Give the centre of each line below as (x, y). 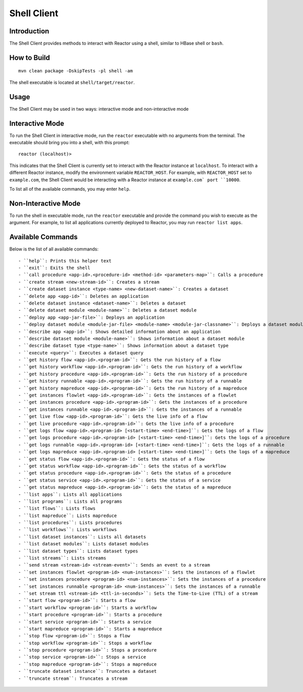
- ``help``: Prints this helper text (65, 261)
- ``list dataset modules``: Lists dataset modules (84, 544)
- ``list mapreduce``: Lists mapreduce (68, 515)
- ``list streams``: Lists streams (62, 558)
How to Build (30, 57)
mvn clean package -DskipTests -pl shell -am (76, 71)
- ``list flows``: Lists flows (57, 509)
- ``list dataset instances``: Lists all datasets (82, 537)
